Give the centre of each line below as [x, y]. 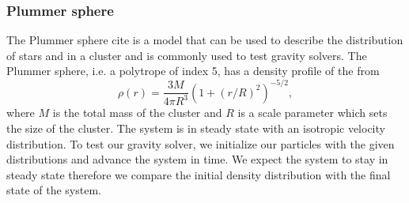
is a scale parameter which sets [312, 113]
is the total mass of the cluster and [137, 113]
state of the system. [54, 190]
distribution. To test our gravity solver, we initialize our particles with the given [201, 143]
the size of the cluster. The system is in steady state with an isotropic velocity [196, 128]
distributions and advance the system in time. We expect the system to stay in [197, 159]
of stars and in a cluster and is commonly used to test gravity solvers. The [187, 55]
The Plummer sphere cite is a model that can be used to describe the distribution [205, 40]
